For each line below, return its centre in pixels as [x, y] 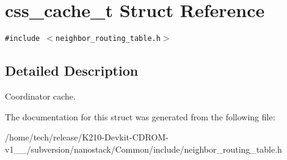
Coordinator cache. [40, 96]
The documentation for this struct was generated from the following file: [140, 116]
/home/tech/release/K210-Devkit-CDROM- [87, 137]
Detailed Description [72, 71]
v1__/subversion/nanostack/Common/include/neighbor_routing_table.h [143, 149]
